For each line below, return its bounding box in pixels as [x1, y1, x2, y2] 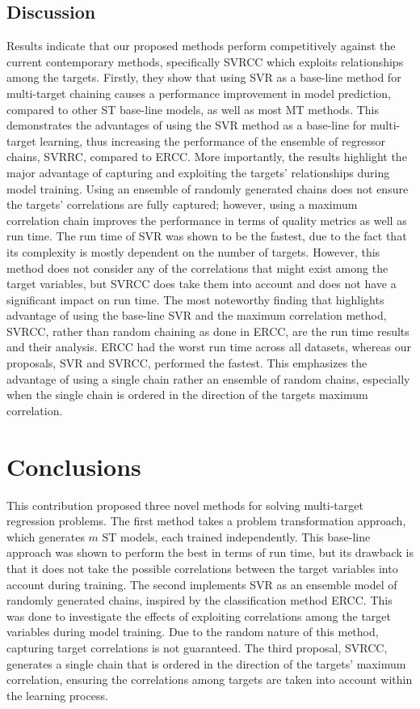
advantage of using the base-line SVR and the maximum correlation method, [6, 307, 387, 324]
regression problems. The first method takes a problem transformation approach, [6, 512, 406, 529]
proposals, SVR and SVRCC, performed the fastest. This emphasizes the [6, 354, 367, 371]
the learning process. [6, 686, 108, 703]
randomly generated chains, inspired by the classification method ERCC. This [6, 592, 393, 609]
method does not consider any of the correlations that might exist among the [6, 259, 388, 276]
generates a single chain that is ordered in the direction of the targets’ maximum [6, 655, 406, 672]
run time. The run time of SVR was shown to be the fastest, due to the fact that [6, 227, 407, 244]
